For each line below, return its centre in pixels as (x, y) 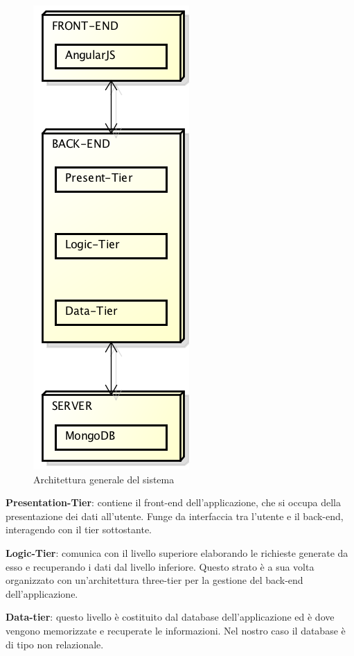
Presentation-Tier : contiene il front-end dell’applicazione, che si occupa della (173, 502)
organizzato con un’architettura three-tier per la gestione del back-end (154, 580)
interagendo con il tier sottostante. (79, 529)
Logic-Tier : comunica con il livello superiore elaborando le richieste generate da (177, 552)
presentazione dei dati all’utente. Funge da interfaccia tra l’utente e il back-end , (175, 516)
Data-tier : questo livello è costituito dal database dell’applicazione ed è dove (170, 617)
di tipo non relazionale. (55, 644)
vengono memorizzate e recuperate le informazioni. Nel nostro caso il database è (176, 630)
